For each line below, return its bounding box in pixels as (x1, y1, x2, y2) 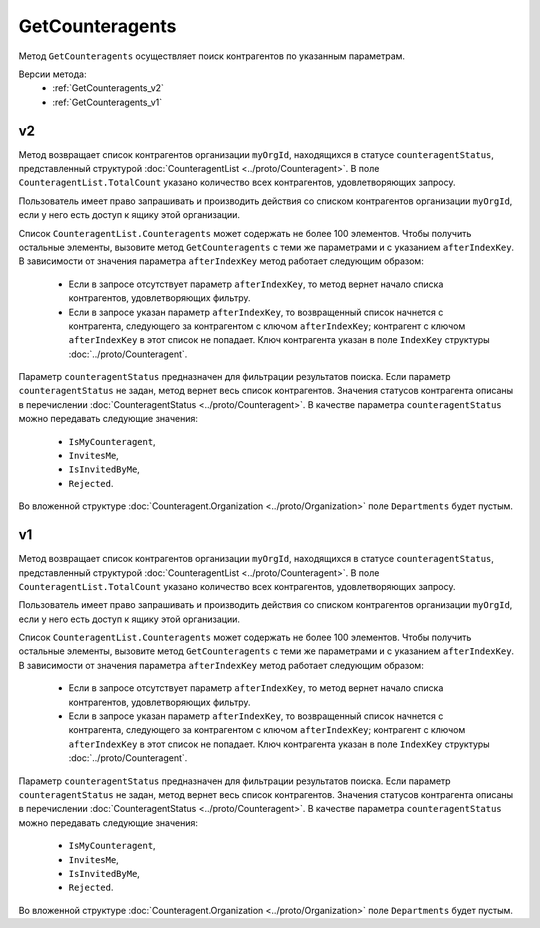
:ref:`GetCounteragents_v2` (52, 82, 165, 94)
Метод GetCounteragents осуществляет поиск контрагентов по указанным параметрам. (18, 50, 405, 62)
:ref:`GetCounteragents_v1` (52, 96, 163, 108)
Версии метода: (18, 68, 87, 80)
